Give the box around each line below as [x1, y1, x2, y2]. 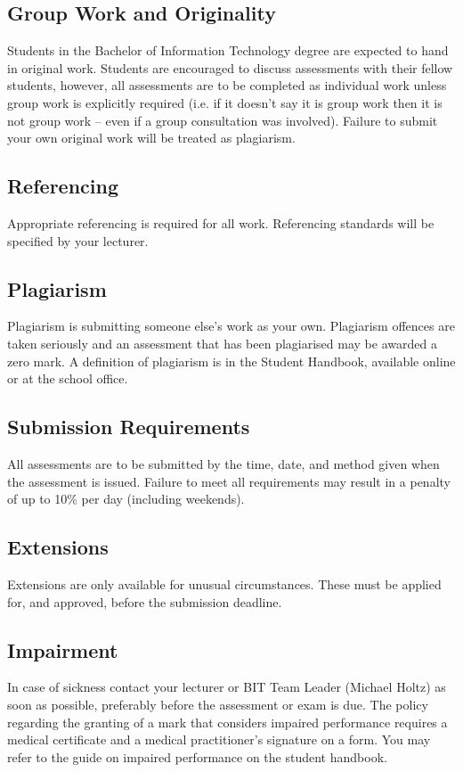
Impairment [7, 636, 118, 663]
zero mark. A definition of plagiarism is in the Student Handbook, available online [7, 351, 456, 370]
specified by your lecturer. [7, 231, 149, 250]
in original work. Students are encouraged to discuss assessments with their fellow [7, 58, 453, 77]
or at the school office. [7, 369, 128, 388]
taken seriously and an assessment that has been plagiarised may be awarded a [7, 333, 437, 352]
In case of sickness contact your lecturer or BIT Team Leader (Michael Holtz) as [7, 678, 446, 696]
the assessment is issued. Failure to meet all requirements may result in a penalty [7, 472, 451, 490]
